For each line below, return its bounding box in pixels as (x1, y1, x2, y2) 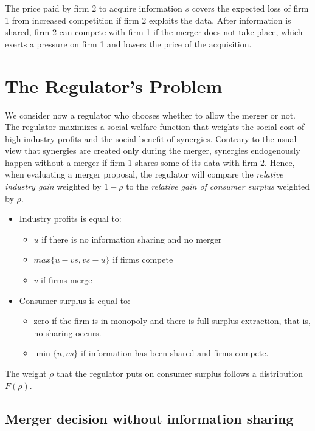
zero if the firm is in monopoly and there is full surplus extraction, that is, (33, 314, 311, 327)
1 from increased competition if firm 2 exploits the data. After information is (5, 13, 291, 26)
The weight (5, 367, 47, 379)
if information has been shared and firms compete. (80, 347, 269, 359)
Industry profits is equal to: (19, 212, 122, 225)
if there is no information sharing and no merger (41, 232, 222, 245)
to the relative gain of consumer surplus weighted (126, 180, 310, 193)
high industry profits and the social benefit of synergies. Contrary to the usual (5, 132, 297, 145)
